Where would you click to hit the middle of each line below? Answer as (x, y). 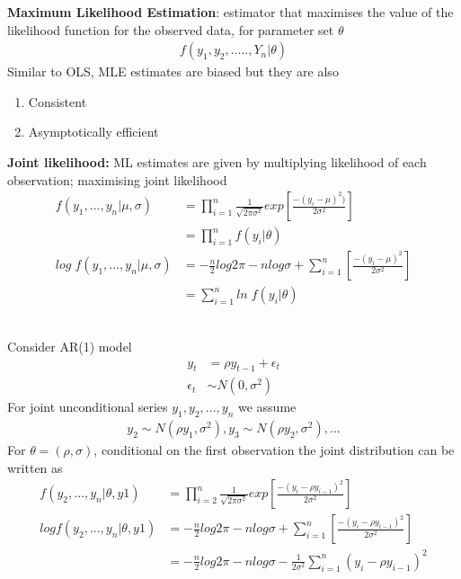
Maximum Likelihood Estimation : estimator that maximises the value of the (230, 12)
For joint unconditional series (88, 407)
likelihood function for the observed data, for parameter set (171, 29)
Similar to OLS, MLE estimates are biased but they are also (173, 71)
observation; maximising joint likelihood (117, 179)
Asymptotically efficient (93, 132)
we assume (267, 407)
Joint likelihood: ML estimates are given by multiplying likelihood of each (217, 162)
